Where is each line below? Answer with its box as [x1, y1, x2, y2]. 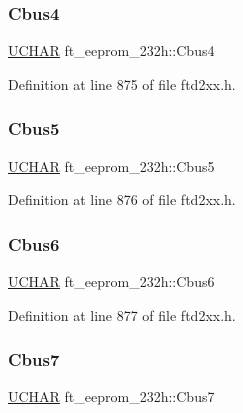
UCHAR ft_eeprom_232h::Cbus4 [8, 40, 215, 61]
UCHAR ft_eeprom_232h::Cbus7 [8, 386, 215, 407]
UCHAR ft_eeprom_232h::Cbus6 [8, 271, 215, 292]
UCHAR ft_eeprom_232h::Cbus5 [8, 155, 215, 176]
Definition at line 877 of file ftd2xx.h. [8, 304, 236, 325]
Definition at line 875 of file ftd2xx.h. [8, 73, 236, 94]
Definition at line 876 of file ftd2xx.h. [8, 189, 236, 210]
